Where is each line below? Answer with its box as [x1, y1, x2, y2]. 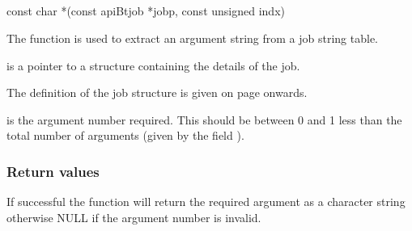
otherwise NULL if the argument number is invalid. [6, 208, 261, 225]
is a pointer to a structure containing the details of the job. [6, 57, 300, 73]
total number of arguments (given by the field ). [6, 127, 244, 144]
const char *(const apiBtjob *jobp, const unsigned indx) [6, 2, 285, 19]
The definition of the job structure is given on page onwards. [6, 84, 308, 101]
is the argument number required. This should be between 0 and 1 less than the [6, 111, 402, 128]
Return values [6, 161, 100, 181]
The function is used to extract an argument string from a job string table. [6, 29, 379, 46]
